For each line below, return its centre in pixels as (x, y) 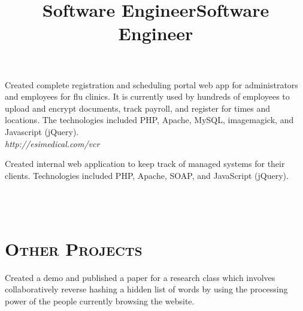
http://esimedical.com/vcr (52, 143)
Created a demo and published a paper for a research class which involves (140, 277)
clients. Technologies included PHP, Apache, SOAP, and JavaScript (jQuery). (147, 175)
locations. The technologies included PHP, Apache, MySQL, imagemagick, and (149, 120)
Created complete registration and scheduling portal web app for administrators (151, 84)
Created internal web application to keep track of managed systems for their (145, 164)
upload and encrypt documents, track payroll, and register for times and (138, 108)
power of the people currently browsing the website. (100, 300)
